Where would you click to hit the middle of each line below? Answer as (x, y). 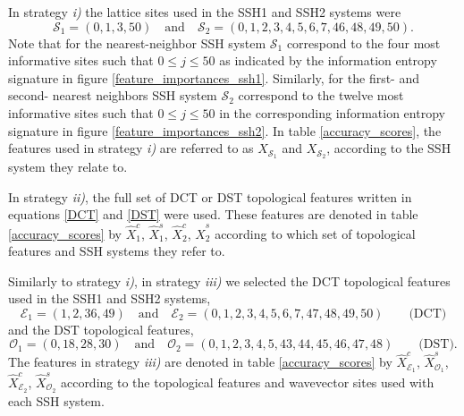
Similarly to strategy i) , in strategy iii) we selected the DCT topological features (229, 280)
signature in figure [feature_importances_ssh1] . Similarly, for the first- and (214, 77)
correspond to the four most (363, 42)
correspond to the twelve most (321, 95)
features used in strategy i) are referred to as (131, 148)
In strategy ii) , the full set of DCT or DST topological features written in (210, 196)
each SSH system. (56, 400)
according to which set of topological (315, 233)
